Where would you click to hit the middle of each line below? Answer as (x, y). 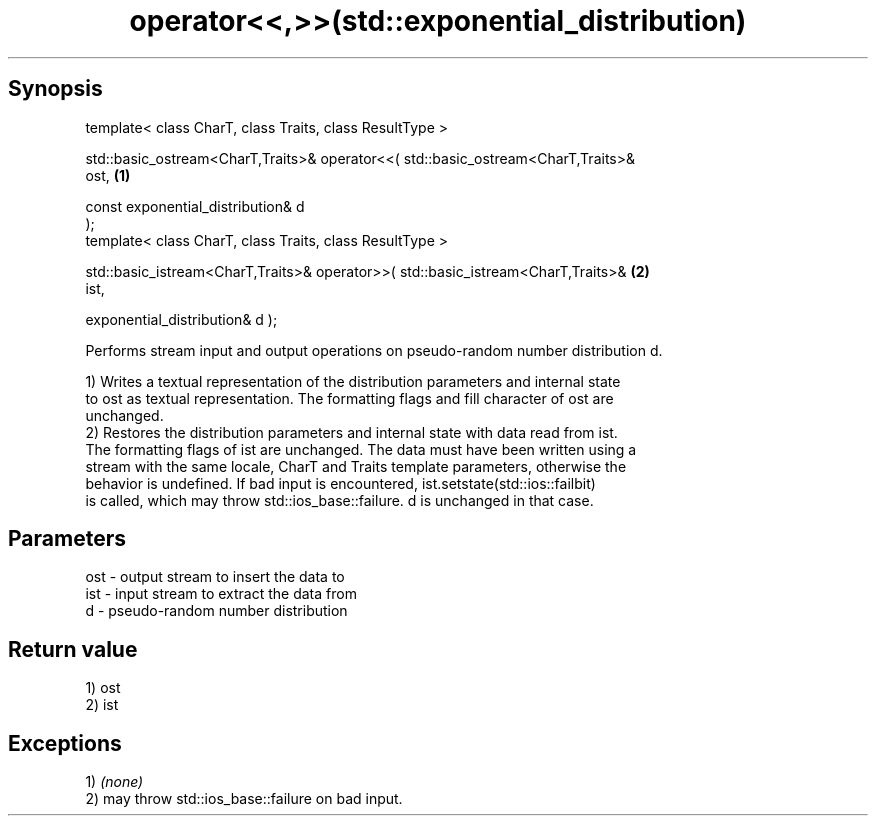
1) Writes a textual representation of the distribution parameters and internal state (353, 381)
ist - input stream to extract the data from (221, 594)
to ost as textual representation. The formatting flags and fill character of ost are (349, 398)
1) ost (103, 688)
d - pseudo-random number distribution (216, 611)
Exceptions (65, 743)
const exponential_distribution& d (195, 206)
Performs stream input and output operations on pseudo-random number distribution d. (374, 350)
